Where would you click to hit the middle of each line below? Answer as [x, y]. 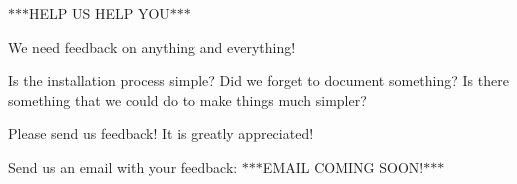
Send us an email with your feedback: [123, 166]
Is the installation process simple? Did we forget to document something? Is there [258, 80]
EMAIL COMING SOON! [343, 166]
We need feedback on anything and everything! [152, 46]
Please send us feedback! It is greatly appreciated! [161, 133]
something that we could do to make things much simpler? [187, 99]
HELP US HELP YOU [99, 13]
